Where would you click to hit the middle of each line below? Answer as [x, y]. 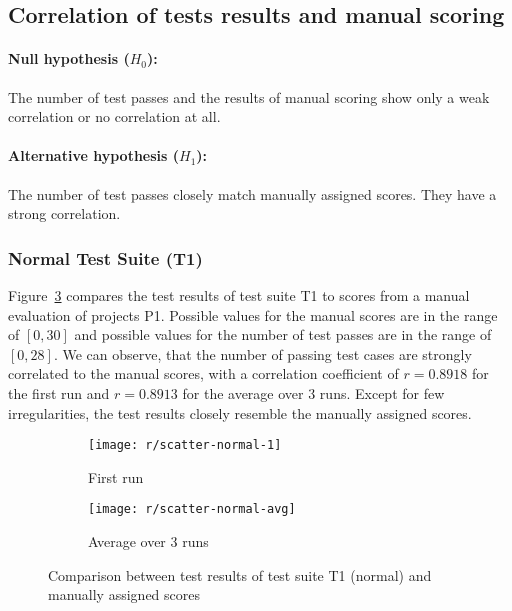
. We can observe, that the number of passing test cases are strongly [262, 353]
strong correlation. [64, 213]
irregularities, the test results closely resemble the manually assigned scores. [240, 412]
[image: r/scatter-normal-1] [185, 445]
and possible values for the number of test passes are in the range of [283, 334]
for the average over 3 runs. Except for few [313, 392]
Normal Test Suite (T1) [105, 257]
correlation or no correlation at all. [114, 116]
